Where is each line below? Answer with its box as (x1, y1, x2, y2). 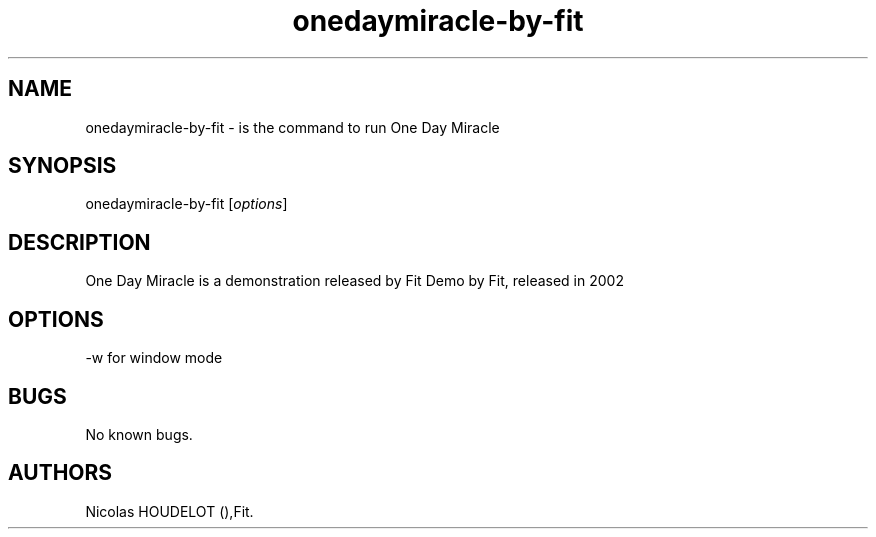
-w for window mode (85, 349, 223, 367)
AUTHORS (8, 460, 113, 486)
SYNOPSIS (8, 153, 117, 179)
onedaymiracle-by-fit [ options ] (85, 195, 288, 213)
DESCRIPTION (8, 229, 151, 255)
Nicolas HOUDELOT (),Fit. (85, 502, 254, 520)
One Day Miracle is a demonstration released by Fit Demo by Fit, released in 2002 (85, 272, 624, 290)
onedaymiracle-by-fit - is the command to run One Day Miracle (85, 118, 500, 136)
